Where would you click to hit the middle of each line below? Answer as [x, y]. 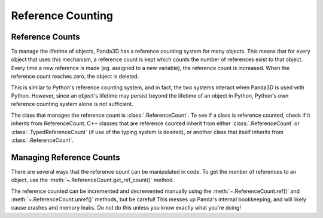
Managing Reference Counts [66, 157]
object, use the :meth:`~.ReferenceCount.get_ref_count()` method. [93, 180]
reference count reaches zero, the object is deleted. [75, 76]
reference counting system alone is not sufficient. [72, 104]
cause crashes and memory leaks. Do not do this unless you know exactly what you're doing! [126, 208]
